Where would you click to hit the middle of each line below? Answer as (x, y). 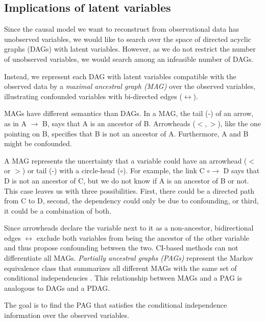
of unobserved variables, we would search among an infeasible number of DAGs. (129, 59)
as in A (16, 123)
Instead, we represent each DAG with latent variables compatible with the (120, 76)
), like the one (239, 123)
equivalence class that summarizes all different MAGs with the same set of (121, 268)
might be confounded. (38, 143)
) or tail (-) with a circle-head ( (71, 170)
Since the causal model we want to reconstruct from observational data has (122, 29)
